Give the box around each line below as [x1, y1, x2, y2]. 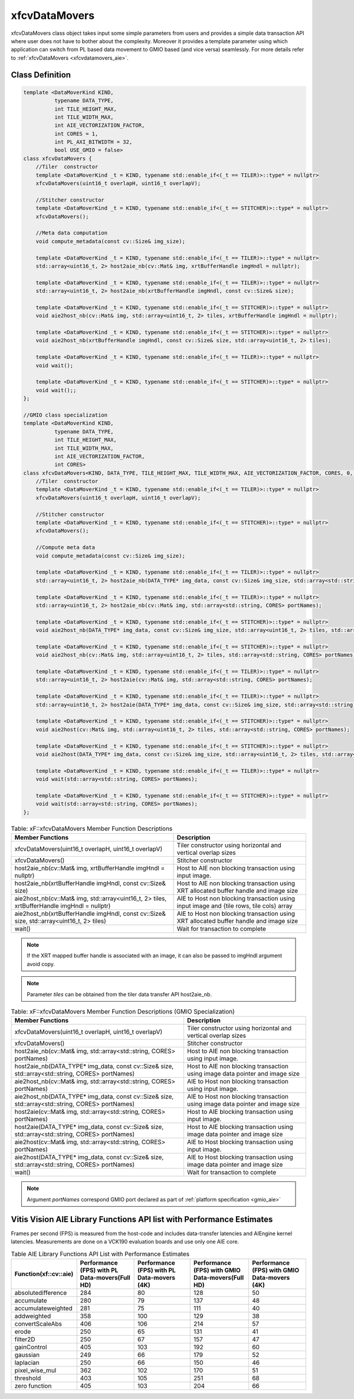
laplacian [14, 1358, 40, 1366]
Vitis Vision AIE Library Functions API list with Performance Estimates [11, 1214, 273, 1224]
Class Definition [11, 70, 71, 80]
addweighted [14, 1311, 51, 1320]
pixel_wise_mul [14, 1366, 57, 1374]
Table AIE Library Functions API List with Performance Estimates [11, 1249, 190, 1258]
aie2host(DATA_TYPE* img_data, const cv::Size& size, [14, 1153, 164, 1161]
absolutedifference [14, 1288, 67, 1297]
